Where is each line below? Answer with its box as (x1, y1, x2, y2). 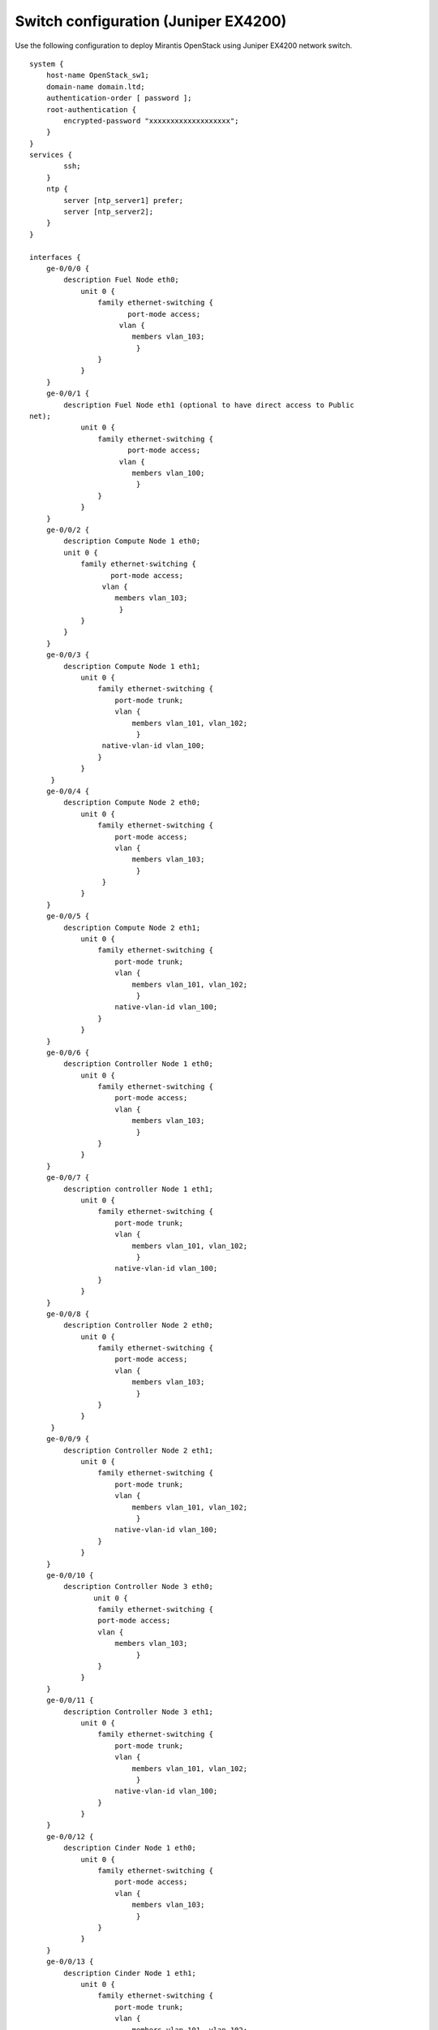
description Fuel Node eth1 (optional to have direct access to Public (63, 400, 354, 409)
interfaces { (29, 253, 81, 261)
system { (29, 59, 64, 68)
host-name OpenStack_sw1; (45, 71, 150, 80)
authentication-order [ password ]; (45, 93, 192, 103)
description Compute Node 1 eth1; (63, 662, 201, 671)
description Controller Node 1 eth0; (63, 1060, 214, 1069)
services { (29, 150, 73, 160)
